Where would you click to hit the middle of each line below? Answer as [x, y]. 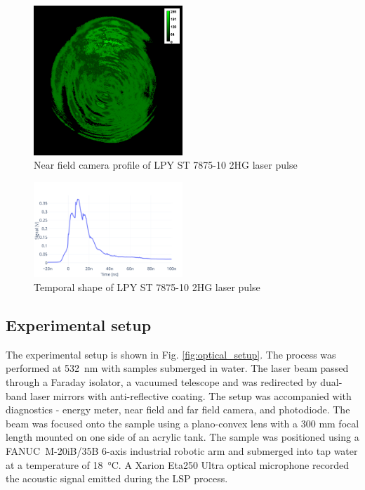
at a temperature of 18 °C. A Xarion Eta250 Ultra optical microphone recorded [178, 464]
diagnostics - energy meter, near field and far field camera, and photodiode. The [178, 410]
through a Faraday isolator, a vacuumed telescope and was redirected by [161, 382]
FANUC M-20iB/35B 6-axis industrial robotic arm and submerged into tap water [182, 451]
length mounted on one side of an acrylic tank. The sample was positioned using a [182, 437]
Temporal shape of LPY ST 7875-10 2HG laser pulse [147, 287]
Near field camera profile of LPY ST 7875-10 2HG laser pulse [166, 165]
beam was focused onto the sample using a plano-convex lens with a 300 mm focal [182, 423]
